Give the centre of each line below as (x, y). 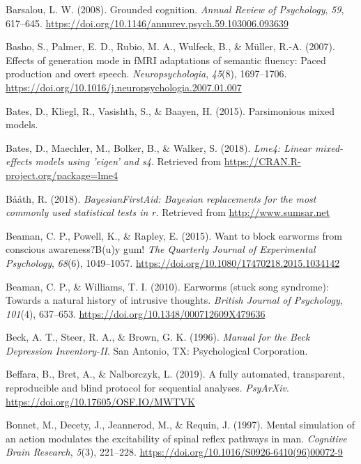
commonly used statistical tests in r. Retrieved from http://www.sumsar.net (168, 212)
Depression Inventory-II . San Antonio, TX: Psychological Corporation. (157, 350)
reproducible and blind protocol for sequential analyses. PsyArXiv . (147, 388)
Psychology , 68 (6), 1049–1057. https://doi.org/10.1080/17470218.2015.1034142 (173, 262)
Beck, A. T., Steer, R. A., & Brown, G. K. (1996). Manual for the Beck (158, 337)
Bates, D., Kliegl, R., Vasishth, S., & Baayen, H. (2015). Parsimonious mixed (170, 110)
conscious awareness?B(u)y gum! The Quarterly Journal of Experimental (161, 249)
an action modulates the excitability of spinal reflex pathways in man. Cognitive (176, 438)
